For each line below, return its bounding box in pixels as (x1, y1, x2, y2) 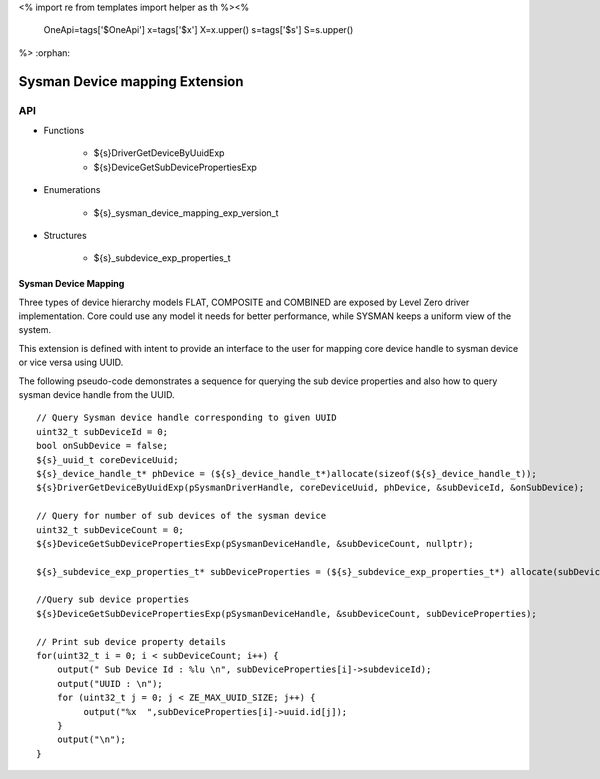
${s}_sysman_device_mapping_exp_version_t (93, 206, 279, 219)
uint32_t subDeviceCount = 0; (36, 524, 185, 535)
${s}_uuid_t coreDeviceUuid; (36, 454, 179, 465)
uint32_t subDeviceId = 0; (36, 426, 169, 437)
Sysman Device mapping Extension (18, 73, 244, 90)
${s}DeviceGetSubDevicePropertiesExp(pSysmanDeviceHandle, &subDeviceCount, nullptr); (36, 538, 474, 549)
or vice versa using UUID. (18, 356, 124, 369)
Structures (43, 229, 87, 241)
